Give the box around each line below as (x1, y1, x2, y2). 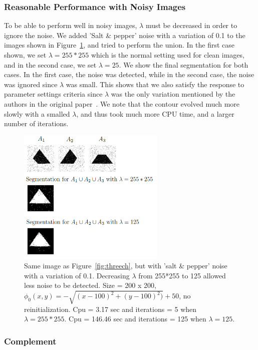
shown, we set (4, 50, 47, 60)
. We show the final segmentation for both (119, 59, 248, 70)
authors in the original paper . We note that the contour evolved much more (4, 98, 240, 109)
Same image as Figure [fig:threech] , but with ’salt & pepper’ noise (24, 260, 227, 271)
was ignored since (4, 79, 58, 89)
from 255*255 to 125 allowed (138, 270, 226, 280)
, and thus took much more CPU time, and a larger (76, 108, 234, 119)
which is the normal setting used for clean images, (91, 50, 244, 60)
